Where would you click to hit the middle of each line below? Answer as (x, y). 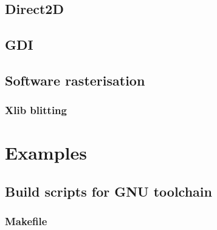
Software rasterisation (75, 80)
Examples (46, 153)
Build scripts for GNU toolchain (108, 191)
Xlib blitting (36, 110)
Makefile (26, 221)
